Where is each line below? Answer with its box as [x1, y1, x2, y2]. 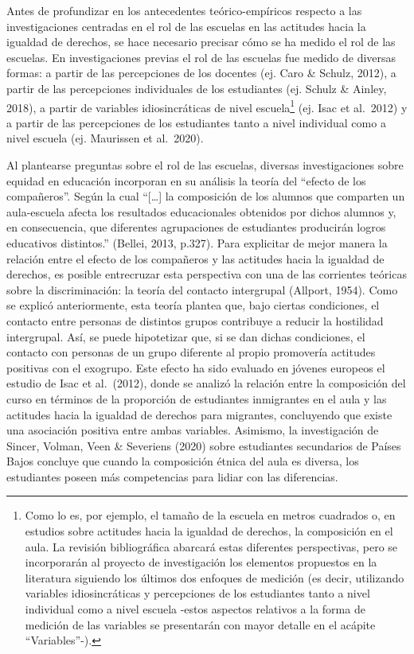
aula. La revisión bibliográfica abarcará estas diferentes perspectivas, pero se [25, 538, 398, 555]
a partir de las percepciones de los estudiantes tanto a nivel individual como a [6, 114, 386, 130]
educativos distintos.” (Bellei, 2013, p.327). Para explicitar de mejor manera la [6, 234, 388, 251]
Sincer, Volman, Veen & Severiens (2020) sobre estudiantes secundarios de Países [6, 437, 401, 454]
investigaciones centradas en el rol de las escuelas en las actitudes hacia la [6, 18, 366, 34]
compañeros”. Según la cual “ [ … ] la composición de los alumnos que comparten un [6, 188, 405, 204]
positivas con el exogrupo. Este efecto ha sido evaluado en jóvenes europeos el [6, 359, 385, 376]
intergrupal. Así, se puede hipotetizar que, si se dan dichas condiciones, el [6, 328, 365, 345]
